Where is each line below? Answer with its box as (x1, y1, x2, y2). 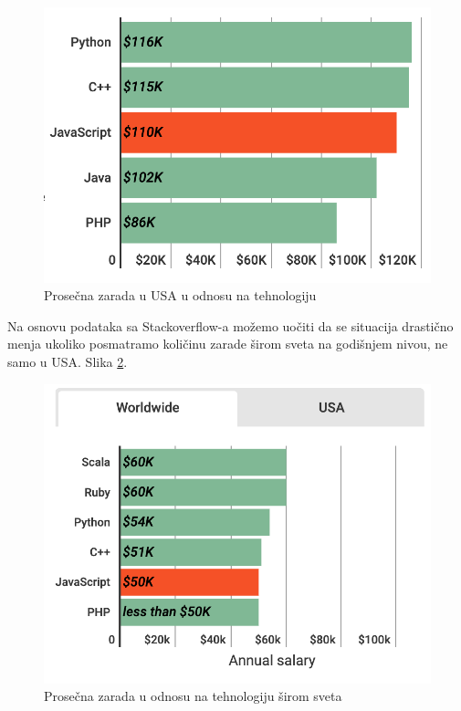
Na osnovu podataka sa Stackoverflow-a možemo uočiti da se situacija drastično (7, 316, 454, 335)
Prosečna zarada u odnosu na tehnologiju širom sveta (44, 686, 342, 706)
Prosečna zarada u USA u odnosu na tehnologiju (44, 286, 317, 305)
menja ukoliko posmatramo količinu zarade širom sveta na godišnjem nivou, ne (7, 334, 448, 353)
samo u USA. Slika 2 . (7, 351, 128, 371)
